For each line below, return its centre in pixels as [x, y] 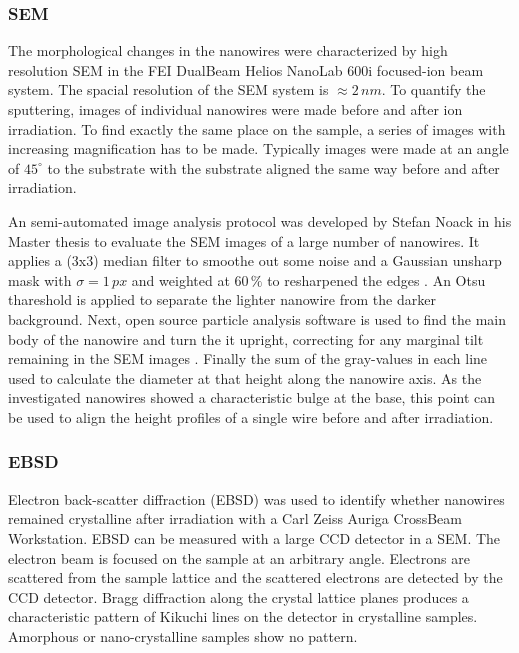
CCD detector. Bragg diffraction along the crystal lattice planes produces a [238, 596]
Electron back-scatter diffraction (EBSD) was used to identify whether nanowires [256, 498]
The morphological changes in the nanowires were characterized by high [228, 50]
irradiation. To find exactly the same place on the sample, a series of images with [257, 128]
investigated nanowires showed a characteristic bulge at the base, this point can [252, 397]
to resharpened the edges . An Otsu [376, 279]
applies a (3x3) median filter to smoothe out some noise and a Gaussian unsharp [255, 260]
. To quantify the [433, 89]
